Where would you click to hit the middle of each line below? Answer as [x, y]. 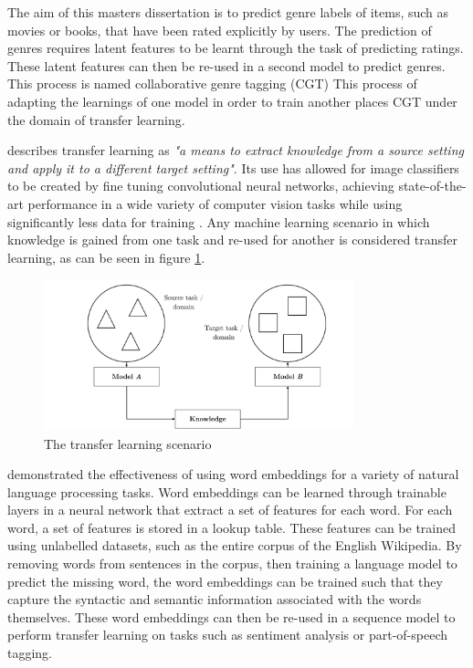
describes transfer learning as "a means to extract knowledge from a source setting [236, 150]
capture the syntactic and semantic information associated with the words [215, 599]
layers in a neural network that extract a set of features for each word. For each [230, 510]
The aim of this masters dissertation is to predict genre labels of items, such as [228, 12]
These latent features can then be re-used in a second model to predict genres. [226, 65]
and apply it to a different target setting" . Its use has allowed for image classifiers [233, 167]
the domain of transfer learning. [96, 119]
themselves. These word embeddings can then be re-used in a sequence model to [231, 616]
